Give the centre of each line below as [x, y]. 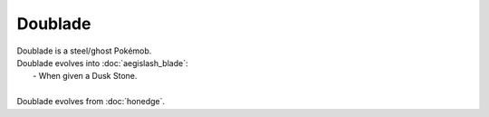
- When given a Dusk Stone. [85, 76]
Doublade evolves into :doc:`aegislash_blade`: [102, 63]
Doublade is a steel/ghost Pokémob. [84, 51]
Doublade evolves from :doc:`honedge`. [91, 102]
